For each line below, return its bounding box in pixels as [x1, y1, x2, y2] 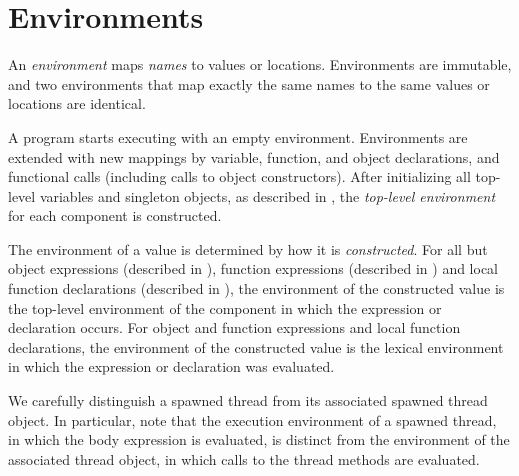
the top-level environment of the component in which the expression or [8, 297, 442, 318]
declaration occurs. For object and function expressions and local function [8, 317, 461, 338]
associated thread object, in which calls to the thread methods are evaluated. [8, 448, 480, 469]
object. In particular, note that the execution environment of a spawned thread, [8, 409, 497, 430]
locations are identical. [8, 93, 146, 114]
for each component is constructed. [8, 205, 222, 226]
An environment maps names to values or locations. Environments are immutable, [8, 54, 512, 75]
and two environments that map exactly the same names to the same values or [8, 73, 490, 94]
